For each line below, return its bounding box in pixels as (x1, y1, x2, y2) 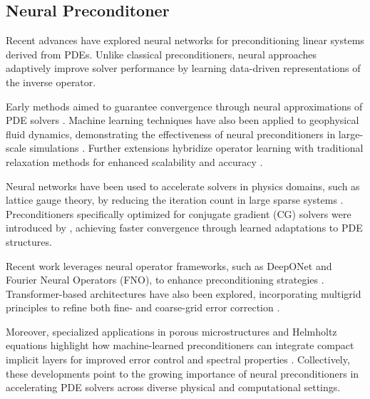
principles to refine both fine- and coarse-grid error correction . (6, 300, 280, 315)
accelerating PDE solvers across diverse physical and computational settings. (6, 380, 341, 395)
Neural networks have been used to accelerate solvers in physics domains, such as (6, 178, 360, 193)
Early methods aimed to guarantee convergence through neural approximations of (6, 98, 363, 113)
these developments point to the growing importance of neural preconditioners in (6, 366, 359, 380)
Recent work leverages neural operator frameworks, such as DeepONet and (6, 258, 332, 273)
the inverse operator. (6, 74, 96, 89)
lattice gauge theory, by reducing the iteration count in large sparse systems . (6, 192, 344, 207)
